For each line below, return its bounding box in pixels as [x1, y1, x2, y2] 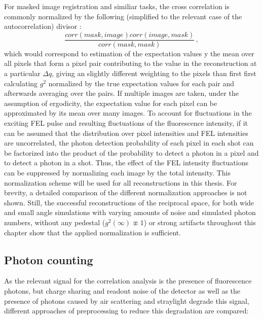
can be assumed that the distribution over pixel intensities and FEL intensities [4, 127, 248, 138]
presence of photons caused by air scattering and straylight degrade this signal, [4, 295, 249, 306]
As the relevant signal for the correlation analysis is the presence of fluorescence [4, 275, 252, 286]
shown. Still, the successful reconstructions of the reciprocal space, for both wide [4, 197, 254, 207]
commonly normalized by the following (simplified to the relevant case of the [4, 11, 242, 21]
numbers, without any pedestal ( [4, 217, 105, 227]
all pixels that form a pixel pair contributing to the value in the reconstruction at [4, 58, 257, 68]
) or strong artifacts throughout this [143, 217, 256, 227]
